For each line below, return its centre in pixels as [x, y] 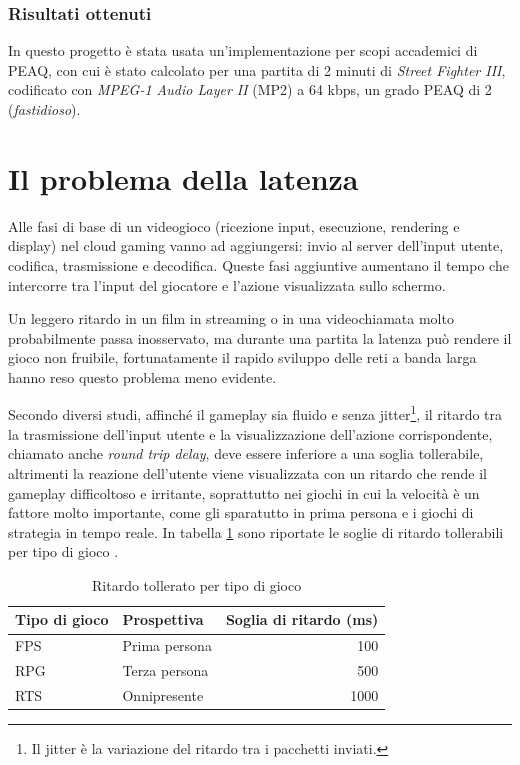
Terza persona [165, 670]
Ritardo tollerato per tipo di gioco [197, 584]
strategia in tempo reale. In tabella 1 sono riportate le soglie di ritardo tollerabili [256, 531]
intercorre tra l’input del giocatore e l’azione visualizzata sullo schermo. [227, 284]
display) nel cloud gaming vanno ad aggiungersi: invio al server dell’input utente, [256, 245]
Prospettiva [163, 619]
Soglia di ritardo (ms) [302, 619]
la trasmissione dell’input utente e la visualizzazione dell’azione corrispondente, [250, 433]
